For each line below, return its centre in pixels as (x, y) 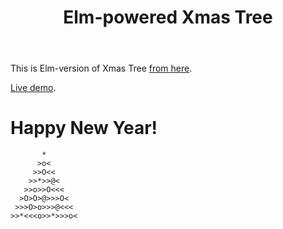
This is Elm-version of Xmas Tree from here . (101, 68)
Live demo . (33, 88)
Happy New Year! (84, 128)
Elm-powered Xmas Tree (168, 17)
